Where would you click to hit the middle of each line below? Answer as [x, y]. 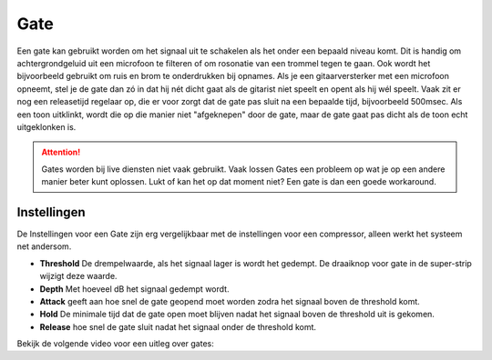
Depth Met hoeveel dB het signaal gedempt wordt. [134, 289]
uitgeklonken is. [46, 126]
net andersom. [44, 246]
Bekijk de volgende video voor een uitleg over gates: [115, 344]
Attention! [61, 152]
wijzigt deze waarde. [78, 276]
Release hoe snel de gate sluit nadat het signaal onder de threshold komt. [178, 326]
